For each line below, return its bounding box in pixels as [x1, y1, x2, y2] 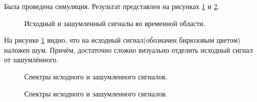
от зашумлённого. [4, 54, 59, 65]
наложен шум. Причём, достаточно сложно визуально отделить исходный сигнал [4, 44, 253, 55]
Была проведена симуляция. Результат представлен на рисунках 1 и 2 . [4, 1, 220, 11]
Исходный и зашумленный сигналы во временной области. [24, 18, 205, 28]
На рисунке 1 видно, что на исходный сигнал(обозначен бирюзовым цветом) [4, 35, 241, 45]
